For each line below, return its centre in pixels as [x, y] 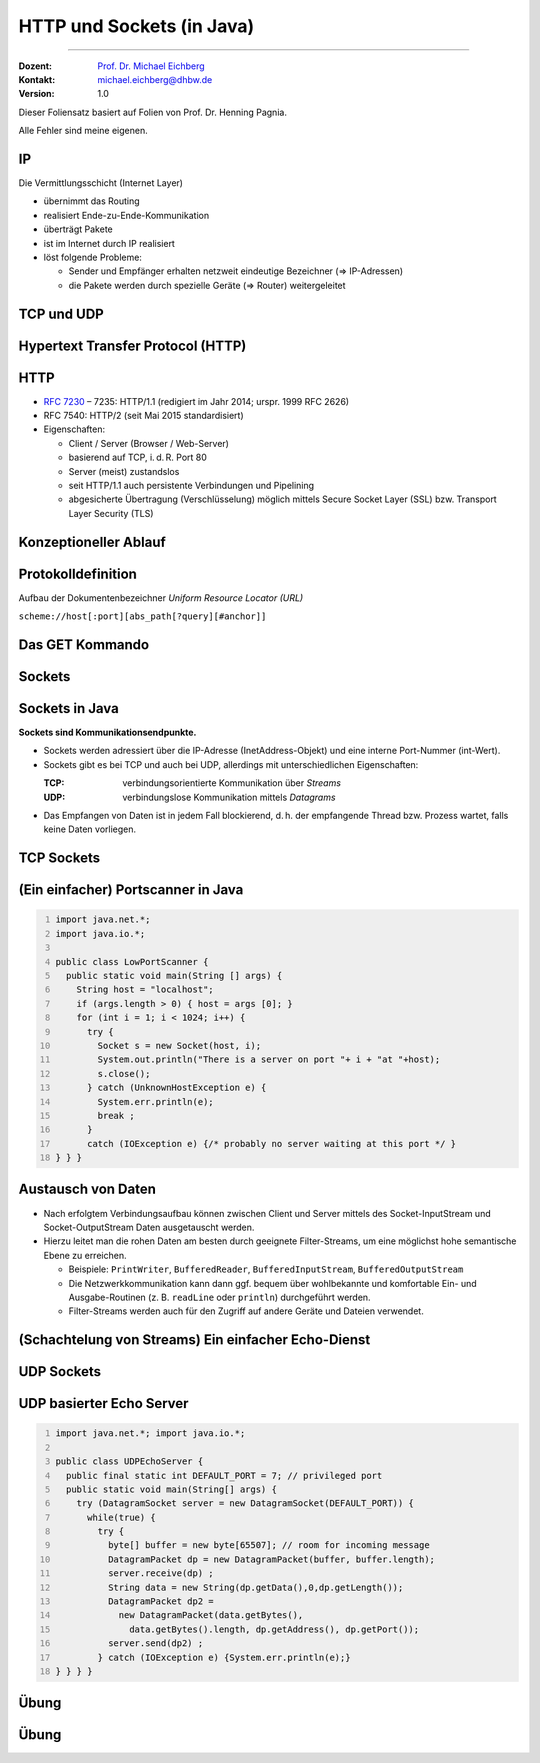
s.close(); [124, 1073]
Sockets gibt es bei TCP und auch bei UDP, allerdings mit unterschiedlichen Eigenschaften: [231, 764]
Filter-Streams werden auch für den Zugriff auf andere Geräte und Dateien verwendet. [246, 1311]
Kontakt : [37, 79]
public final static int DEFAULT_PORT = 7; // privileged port [224, 1475]
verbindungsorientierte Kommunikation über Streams [232, 783]
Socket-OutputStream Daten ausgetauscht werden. [149, 1227]
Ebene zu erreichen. [85, 1255]
